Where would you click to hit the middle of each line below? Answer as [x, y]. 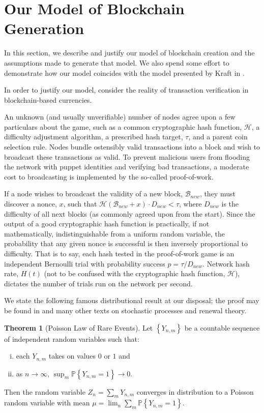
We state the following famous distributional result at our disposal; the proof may [132, 300]
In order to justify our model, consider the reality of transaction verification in [126, 90]
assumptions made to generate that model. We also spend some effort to [117, 62]
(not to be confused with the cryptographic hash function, [135, 273]
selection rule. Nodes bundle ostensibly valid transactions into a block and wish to [132, 147]
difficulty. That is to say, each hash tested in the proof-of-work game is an [119, 253]
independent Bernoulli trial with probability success [85, 263]
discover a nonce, [31, 204]
